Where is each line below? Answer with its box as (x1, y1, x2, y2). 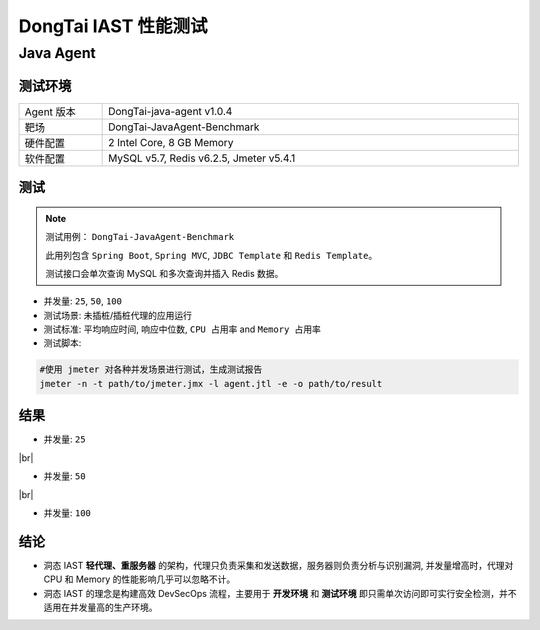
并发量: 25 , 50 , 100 (43, 295, 122, 307)
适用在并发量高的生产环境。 (43, 601, 158, 613)
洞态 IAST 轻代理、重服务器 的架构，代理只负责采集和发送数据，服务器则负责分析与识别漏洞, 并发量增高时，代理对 (43, 559, 514, 571)
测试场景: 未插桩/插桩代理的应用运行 (43, 309, 193, 321)
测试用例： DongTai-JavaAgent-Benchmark (45, 231, 235, 243)
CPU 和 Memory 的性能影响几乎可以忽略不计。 (43, 573, 236, 585)
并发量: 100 (43, 506, 92, 519)
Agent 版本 (24, 105, 77, 119)
